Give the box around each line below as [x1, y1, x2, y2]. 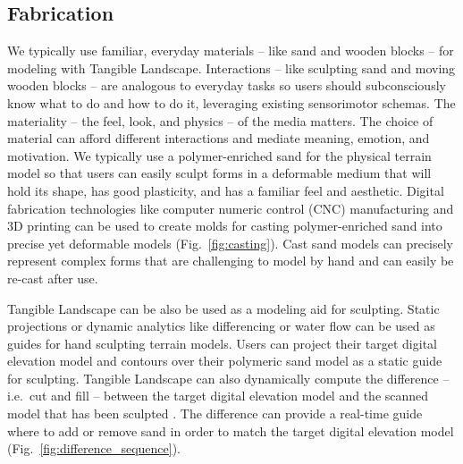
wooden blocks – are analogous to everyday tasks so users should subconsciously [7, 76, 446, 95]
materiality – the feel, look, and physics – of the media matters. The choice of [7, 111, 434, 130]
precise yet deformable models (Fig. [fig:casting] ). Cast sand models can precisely [7, 233, 454, 252]
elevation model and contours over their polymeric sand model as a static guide [7, 351, 442, 370]
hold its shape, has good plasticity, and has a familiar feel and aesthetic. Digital [7, 181, 444, 199]
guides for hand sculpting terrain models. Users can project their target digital [7, 333, 437, 352]
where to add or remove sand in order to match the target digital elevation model [7, 421, 454, 440]
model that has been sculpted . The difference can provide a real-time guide [7, 404, 423, 423]
